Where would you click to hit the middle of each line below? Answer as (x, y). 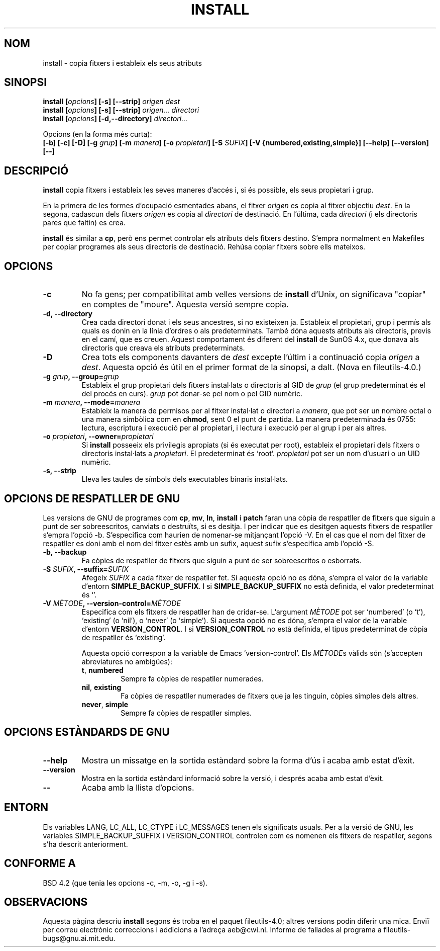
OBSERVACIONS (46, 902)
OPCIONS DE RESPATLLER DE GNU (92, 498)
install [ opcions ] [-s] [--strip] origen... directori (121, 110)
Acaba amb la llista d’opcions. (138, 787)
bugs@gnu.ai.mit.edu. (79, 938)
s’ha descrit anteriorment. (85, 844)
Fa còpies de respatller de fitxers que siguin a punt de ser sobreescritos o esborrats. (222, 560)
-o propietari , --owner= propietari (98, 437)
